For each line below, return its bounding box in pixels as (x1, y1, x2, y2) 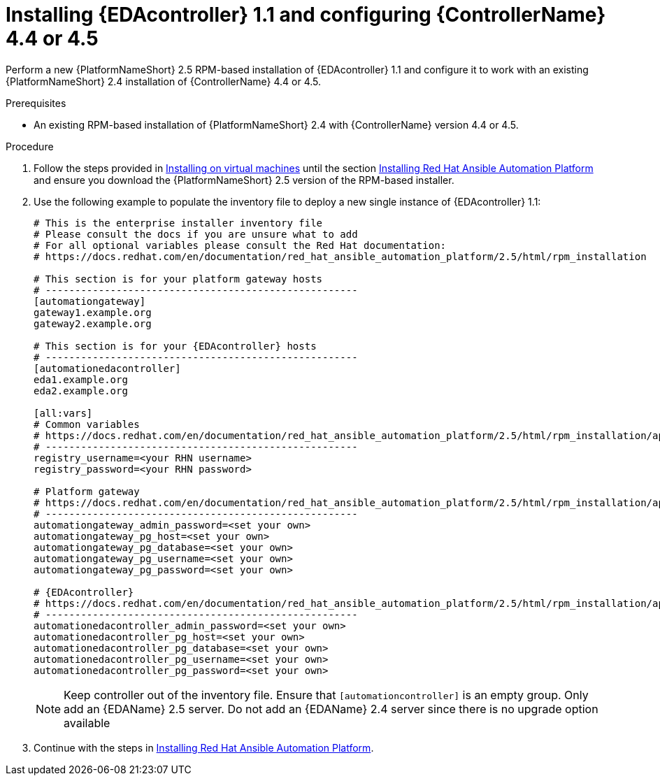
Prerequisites (6, 96, 66, 109)
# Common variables (34, 418, 140, 430)
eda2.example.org (34, 385, 128, 396)
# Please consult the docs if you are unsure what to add (34, 228, 358, 240)
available (64, 715, 110, 730)
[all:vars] (34, 407, 93, 419)
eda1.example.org (34, 373, 128, 385)
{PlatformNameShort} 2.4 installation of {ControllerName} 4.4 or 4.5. (6, 75, 322, 87)
